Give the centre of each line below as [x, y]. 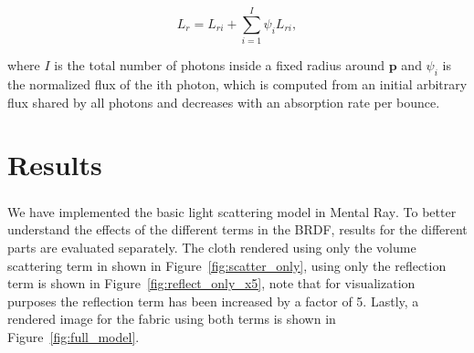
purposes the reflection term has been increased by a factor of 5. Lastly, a [213, 301]
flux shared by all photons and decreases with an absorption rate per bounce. [224, 102]
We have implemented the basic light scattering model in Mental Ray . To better [232, 211]
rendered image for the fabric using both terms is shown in [172, 319]
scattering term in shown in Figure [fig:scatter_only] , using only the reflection [227, 265]
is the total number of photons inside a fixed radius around [220, 65]
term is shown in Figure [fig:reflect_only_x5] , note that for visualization [211, 283]
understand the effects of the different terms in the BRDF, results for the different [237, 229]
